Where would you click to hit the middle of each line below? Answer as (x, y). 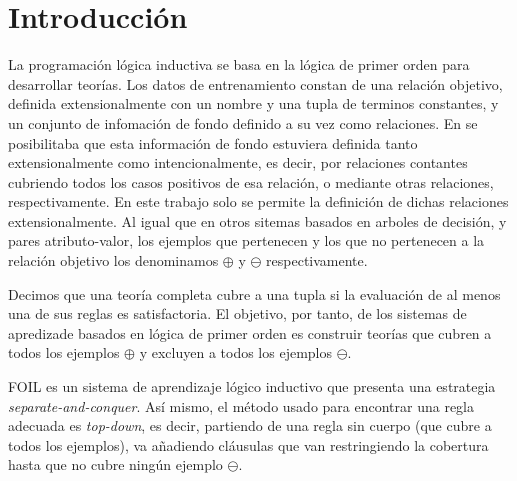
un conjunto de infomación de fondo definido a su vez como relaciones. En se (243, 122)
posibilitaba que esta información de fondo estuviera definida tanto (213, 142)
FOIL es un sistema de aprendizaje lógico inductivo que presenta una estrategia (252, 386)
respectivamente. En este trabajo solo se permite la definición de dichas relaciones (258, 201)
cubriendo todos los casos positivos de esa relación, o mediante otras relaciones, (251, 181)
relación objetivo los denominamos (113, 260)
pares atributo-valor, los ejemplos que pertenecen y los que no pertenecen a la (246, 240)
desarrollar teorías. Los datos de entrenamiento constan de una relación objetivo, (255, 83)
